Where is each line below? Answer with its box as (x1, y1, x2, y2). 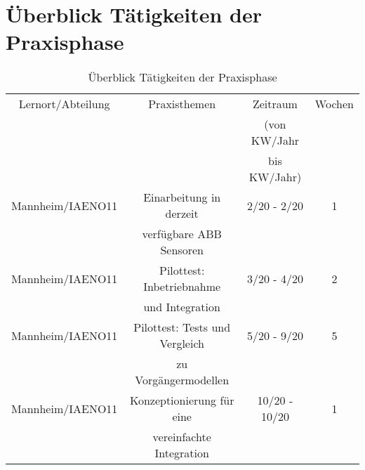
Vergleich (159, 335, 204, 352)
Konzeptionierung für (129, 392, 234, 409)
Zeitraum (252, 96, 298, 112)
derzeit (165, 205, 199, 222)
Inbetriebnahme (143, 278, 221, 295)
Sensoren (160, 242, 204, 259)
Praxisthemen (148, 96, 216, 112)
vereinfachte (152, 429, 211, 445)
